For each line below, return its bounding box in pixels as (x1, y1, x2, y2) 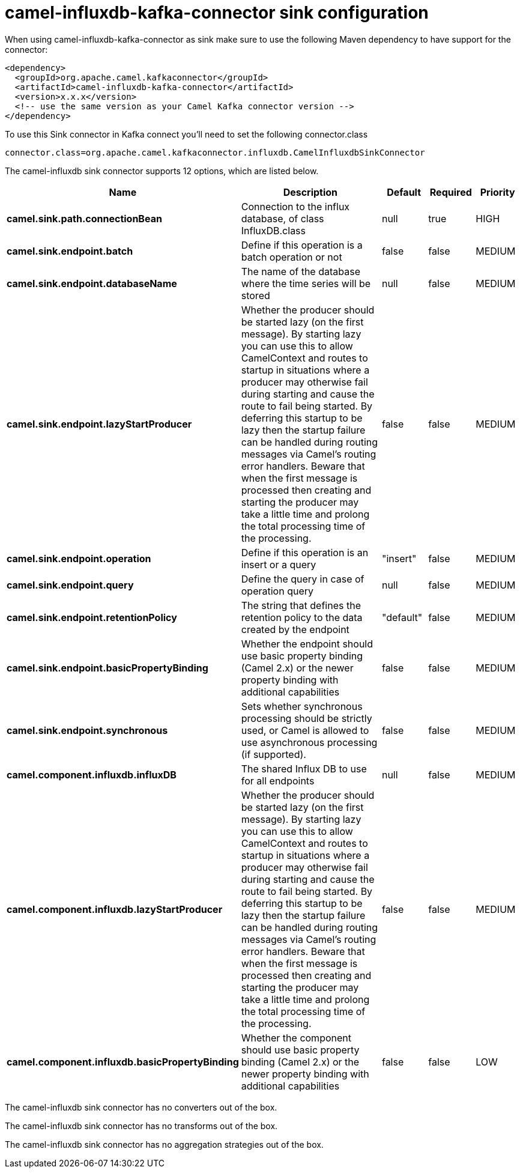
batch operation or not (241, 250, 342, 263)
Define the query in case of (241, 572, 364, 585)
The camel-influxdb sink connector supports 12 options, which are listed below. (5, 165, 319, 176)
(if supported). (241, 748, 306, 760)
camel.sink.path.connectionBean (7, 212, 162, 225)
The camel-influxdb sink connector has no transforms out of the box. (5, 1120, 278, 1131)
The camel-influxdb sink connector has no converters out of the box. (5, 1102, 277, 1112)
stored (241, 289, 270, 302)
